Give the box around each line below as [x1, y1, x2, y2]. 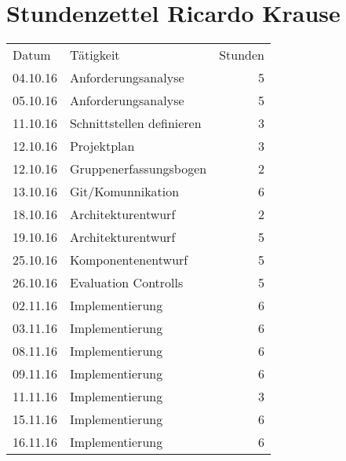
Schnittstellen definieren [69, 114, 202, 133]
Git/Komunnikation [69, 182, 180, 201]
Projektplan [69, 137, 135, 155]
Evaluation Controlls [69, 273, 184, 292]
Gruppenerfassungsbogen [69, 159, 207, 178]
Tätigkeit [69, 46, 120, 64]
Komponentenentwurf [69, 251, 188, 269]
